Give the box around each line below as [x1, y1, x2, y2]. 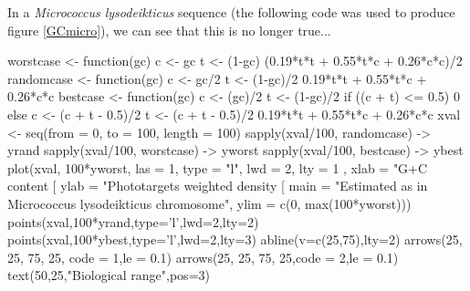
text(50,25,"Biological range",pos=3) [7, 265, 210, 285]
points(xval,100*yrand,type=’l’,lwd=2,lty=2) [7, 212, 259, 231]
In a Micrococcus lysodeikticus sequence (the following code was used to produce [7, 3, 455, 21]
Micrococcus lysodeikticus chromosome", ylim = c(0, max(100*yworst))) [7, 193, 412, 213]
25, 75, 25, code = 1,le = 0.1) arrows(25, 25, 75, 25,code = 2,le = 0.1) [7, 247, 399, 266]
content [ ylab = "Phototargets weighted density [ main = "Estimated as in [7, 176, 428, 195]
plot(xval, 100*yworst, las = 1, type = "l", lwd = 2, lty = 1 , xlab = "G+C [7, 158, 428, 177]
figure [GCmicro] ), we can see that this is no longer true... [7, 20, 331, 39]
